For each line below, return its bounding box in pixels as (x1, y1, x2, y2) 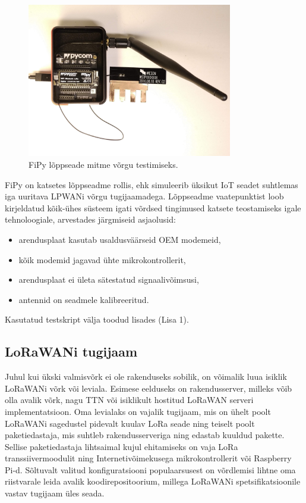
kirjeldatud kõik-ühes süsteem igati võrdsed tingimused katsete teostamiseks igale (5, 201, 301, 214)
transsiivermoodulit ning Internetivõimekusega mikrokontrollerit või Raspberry (5, 452, 292, 464)
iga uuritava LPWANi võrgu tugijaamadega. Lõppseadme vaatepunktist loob (5, 190, 284, 202)
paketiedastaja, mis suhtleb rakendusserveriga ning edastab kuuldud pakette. (5, 429, 285, 441)
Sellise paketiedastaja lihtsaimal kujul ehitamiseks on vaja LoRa (5, 440, 238, 452)
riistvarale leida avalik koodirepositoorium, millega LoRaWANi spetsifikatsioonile (5, 475, 301, 488)
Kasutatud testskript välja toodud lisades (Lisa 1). (5, 313, 189, 326)
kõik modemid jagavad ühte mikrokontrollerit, (18, 253, 186, 265)
